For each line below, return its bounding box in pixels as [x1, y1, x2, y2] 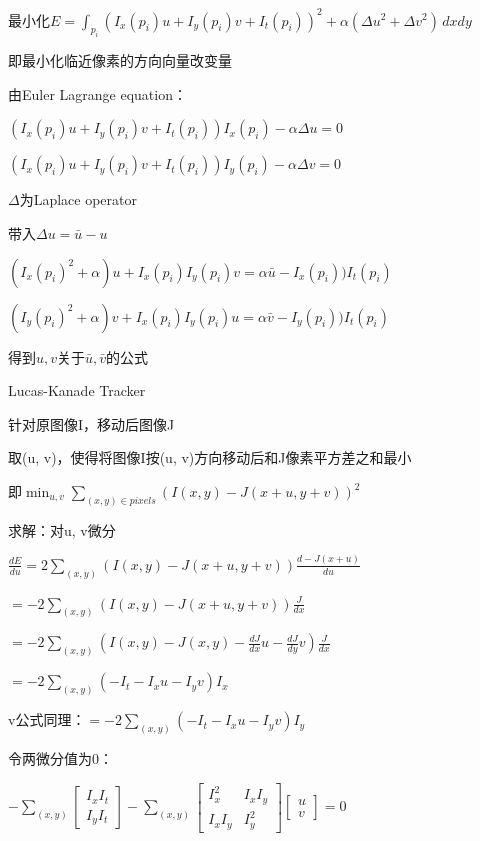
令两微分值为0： [8, 748, 113, 769]
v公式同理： [8, 709, 86, 730]
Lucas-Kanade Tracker [8, 380, 146, 401]
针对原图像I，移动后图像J [8, 413, 175, 434]
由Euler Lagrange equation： [8, 83, 187, 104]
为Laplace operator [19, 189, 138, 210]
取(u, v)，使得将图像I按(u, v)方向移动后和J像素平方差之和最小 [8, 447, 412, 468]
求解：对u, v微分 [8, 519, 116, 540]
